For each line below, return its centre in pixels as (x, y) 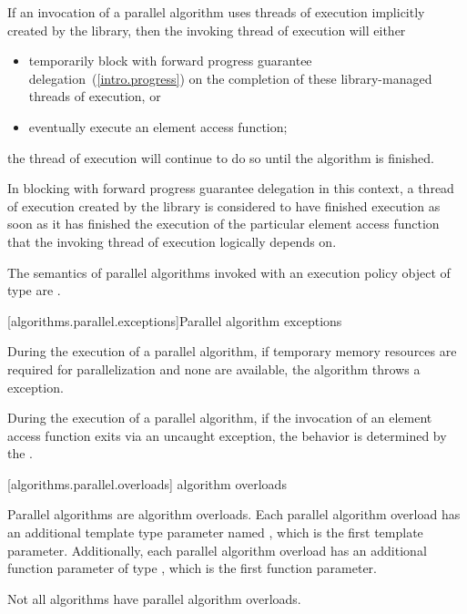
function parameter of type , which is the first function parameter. (192, 568)
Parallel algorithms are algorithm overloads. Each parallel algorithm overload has (234, 514)
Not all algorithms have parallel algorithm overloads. (154, 598)
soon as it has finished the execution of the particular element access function (223, 224)
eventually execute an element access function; (158, 126)
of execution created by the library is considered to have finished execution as (224, 205)
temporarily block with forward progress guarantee (170, 61)
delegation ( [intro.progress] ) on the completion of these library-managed (230, 78)
